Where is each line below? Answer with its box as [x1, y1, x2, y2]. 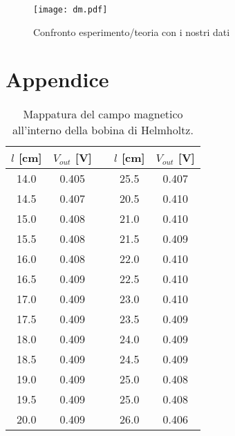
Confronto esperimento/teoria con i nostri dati [33, 24, 230, 39]
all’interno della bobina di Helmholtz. [12, 122, 194, 138]
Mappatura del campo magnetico [23, 106, 183, 122]
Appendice [6, 65, 109, 93]
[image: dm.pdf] [33, 5, 108, 15]
